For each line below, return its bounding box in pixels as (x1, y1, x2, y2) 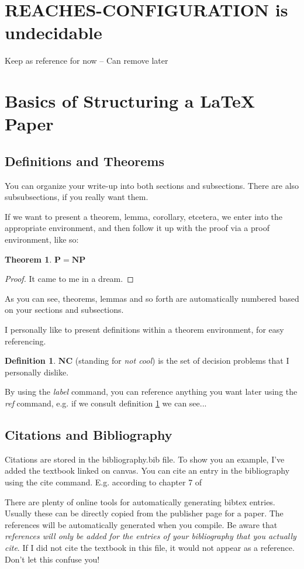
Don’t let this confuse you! (5, 553, 100, 565)
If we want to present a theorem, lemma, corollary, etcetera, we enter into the (5, 210, 283, 222)
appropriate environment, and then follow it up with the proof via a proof (5, 222, 270, 234)
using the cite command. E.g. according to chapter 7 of (5, 475, 202, 488)
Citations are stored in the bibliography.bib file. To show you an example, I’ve (5, 453, 285, 465)
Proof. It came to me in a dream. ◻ (5, 273, 134, 285)
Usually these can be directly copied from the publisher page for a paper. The (5, 507, 284, 519)
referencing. (5, 334, 46, 347)
